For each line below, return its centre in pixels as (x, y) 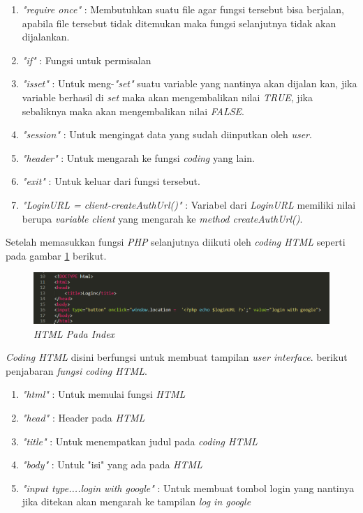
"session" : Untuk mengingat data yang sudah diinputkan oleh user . (167, 134)
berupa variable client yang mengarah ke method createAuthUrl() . (162, 218)
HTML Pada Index (74, 333)
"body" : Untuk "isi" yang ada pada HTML (112, 464)
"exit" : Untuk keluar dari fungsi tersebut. (111, 181)
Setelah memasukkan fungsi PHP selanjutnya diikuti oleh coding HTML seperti (176, 242)
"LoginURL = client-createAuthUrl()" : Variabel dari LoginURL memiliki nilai (189, 204)
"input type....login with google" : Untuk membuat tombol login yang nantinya (188, 488)
